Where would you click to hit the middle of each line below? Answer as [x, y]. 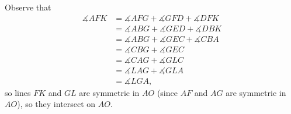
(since [167, 92]
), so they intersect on [56, 104]
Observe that [28, 7]
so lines [18, 92]
